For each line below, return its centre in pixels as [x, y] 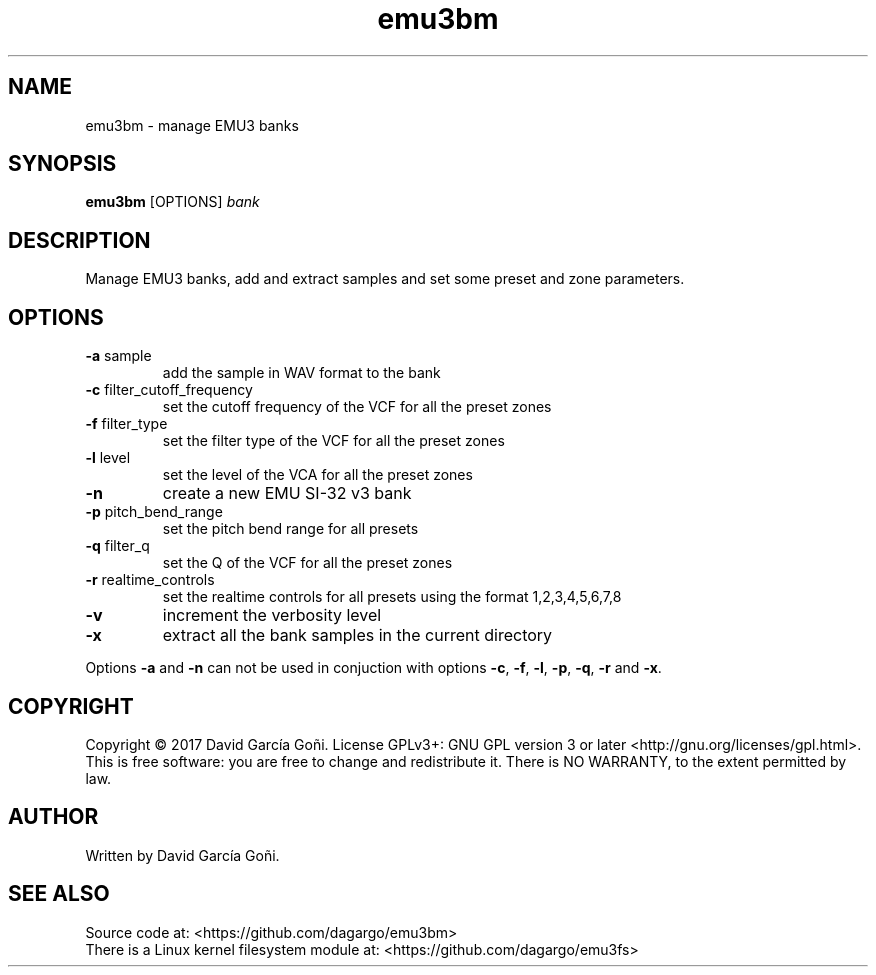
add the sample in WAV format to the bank [301, 373]
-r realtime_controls [150, 580]
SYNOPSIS [62, 164]
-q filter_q [117, 546]
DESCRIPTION [79, 240]
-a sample [118, 356]
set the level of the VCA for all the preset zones [317, 475]
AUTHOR [53, 817]
